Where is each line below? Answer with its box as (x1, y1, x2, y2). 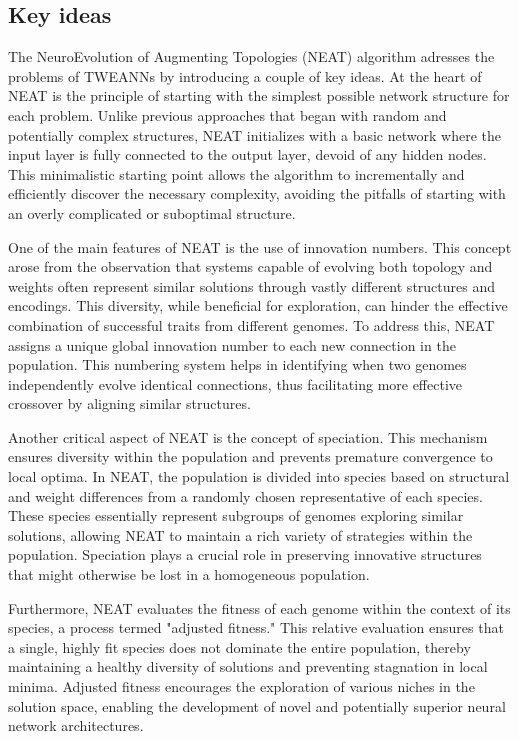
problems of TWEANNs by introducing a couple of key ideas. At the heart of (8, 65, 482, 86)
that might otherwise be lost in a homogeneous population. (8, 564, 370, 585)
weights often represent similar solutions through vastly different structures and (8, 275, 496, 296)
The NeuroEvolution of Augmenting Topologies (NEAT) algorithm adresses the (8, 46, 495, 67)
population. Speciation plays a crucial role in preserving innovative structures (8, 544, 482, 565)
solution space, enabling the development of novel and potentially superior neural (8, 695, 506, 716)
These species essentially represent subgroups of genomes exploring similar (8, 505, 464, 526)
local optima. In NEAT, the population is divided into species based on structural (8, 466, 510, 487)
